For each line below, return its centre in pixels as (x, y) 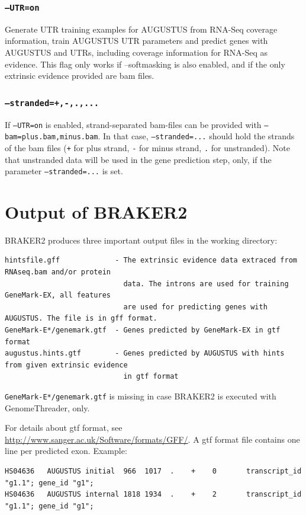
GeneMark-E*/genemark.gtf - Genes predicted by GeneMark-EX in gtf (143, 330)
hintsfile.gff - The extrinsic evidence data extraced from (151, 260)
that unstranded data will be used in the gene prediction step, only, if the (138, 159)
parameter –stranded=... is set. (64, 171)
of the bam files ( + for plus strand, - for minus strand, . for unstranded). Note (147, 147)
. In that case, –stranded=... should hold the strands (196, 136)
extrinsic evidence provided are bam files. (80, 76)
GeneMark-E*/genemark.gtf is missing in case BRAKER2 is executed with (141, 396)
